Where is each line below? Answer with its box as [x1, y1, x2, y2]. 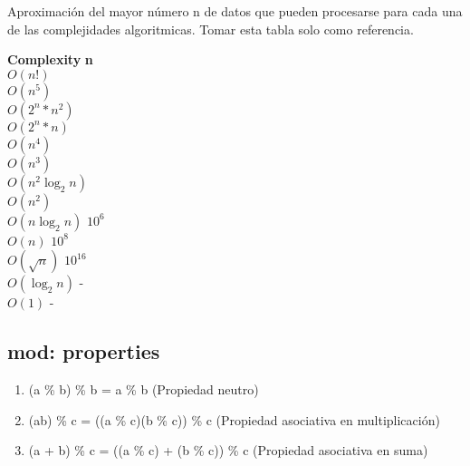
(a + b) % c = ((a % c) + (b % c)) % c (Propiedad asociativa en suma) [28, 441, 428, 460]
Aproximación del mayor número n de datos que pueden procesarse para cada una [7, 2, 463, 20]
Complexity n [7, 50, 93, 69]
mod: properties [7, 337, 160, 365]
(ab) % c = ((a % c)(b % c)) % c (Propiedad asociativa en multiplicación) [28, 410, 440, 429]
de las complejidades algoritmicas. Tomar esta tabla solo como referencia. [7, 19, 414, 38]
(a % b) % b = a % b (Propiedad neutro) [28, 380, 259, 399]
